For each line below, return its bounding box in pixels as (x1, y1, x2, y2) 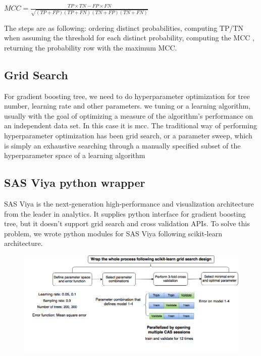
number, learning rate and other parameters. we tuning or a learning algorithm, (4, 100, 251, 111)
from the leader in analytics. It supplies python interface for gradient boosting (4, 208, 246, 219)
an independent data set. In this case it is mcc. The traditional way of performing (4, 120, 257, 131)
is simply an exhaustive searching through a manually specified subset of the (4, 140, 241, 150)
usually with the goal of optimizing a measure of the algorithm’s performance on (4, 110, 253, 121)
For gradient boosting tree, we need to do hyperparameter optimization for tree (4, 90, 250, 101)
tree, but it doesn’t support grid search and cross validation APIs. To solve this (4, 218, 250, 229)
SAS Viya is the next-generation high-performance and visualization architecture (4, 198, 254, 209)
